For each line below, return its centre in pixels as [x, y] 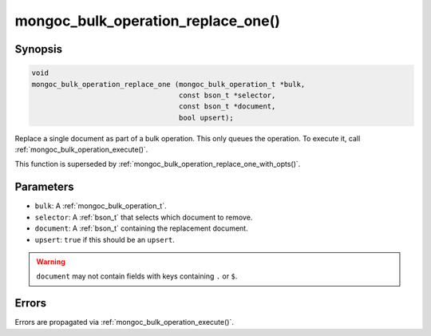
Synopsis [39, 49]
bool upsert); [206, 117]
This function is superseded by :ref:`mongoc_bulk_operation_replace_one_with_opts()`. [158, 164]
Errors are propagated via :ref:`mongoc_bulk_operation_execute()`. [125, 322]
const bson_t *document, [227, 107]
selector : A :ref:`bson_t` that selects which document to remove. [144, 217]
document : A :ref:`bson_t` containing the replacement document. [141, 228]
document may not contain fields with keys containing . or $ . [137, 276]
